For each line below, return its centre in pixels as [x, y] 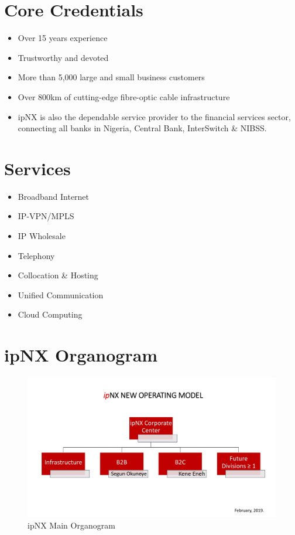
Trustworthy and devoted [63, 57]
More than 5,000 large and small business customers [111, 77]
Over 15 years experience [63, 38]
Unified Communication [61, 294]
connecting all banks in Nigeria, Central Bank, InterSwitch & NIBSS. [142, 128]
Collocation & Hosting [58, 275]
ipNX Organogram [81, 355]
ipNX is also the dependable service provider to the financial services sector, [154, 116]
